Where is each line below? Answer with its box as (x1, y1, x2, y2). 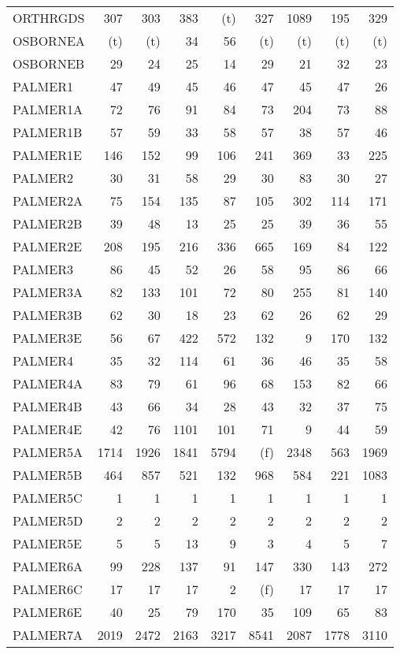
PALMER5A (13, 443, 83, 461)
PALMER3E (13, 329, 82, 347)
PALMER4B (13, 397, 83, 415)
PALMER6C (13, 580, 83, 598)
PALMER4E (13, 420, 82, 438)
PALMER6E (13, 603, 82, 621)
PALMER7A (13, 626, 83, 644)
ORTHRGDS (13, 9, 85, 27)
